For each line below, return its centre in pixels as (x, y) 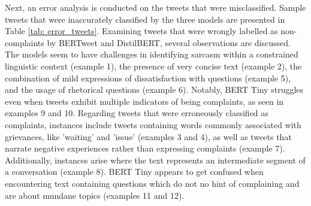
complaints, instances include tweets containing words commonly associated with (153, 124)
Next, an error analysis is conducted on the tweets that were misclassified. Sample (155, 7)
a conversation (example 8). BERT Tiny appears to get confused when (134, 172)
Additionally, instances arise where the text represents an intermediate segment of (155, 160)
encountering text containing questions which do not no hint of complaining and (152, 183)
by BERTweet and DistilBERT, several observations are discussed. (169, 42)
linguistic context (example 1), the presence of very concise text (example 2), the (153, 66)
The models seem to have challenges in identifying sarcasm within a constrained (152, 54)
